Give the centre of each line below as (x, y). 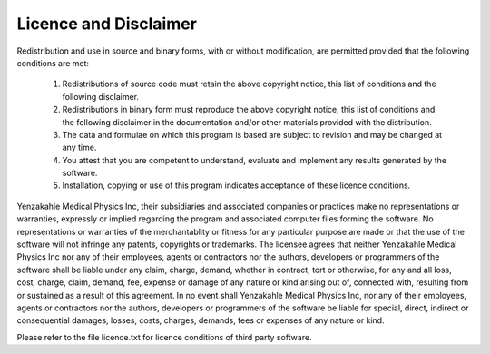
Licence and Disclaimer (107, 24)
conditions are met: (53, 63)
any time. (79, 147)
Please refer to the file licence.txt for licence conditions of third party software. (164, 337)
